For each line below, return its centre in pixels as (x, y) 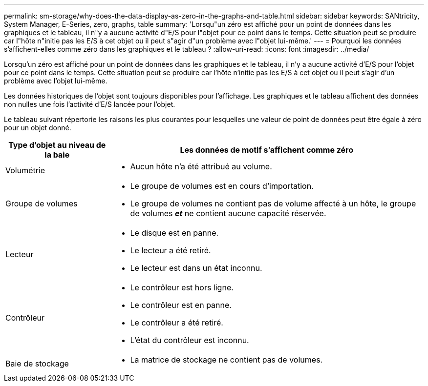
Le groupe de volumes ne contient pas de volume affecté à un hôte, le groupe (273, 203)
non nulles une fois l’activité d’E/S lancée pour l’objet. (90, 104)
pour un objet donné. (38, 128)
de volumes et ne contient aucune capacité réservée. (228, 213)
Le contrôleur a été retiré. (177, 323)
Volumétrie (25, 170)
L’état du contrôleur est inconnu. (190, 340)
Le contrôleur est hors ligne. (182, 287)
